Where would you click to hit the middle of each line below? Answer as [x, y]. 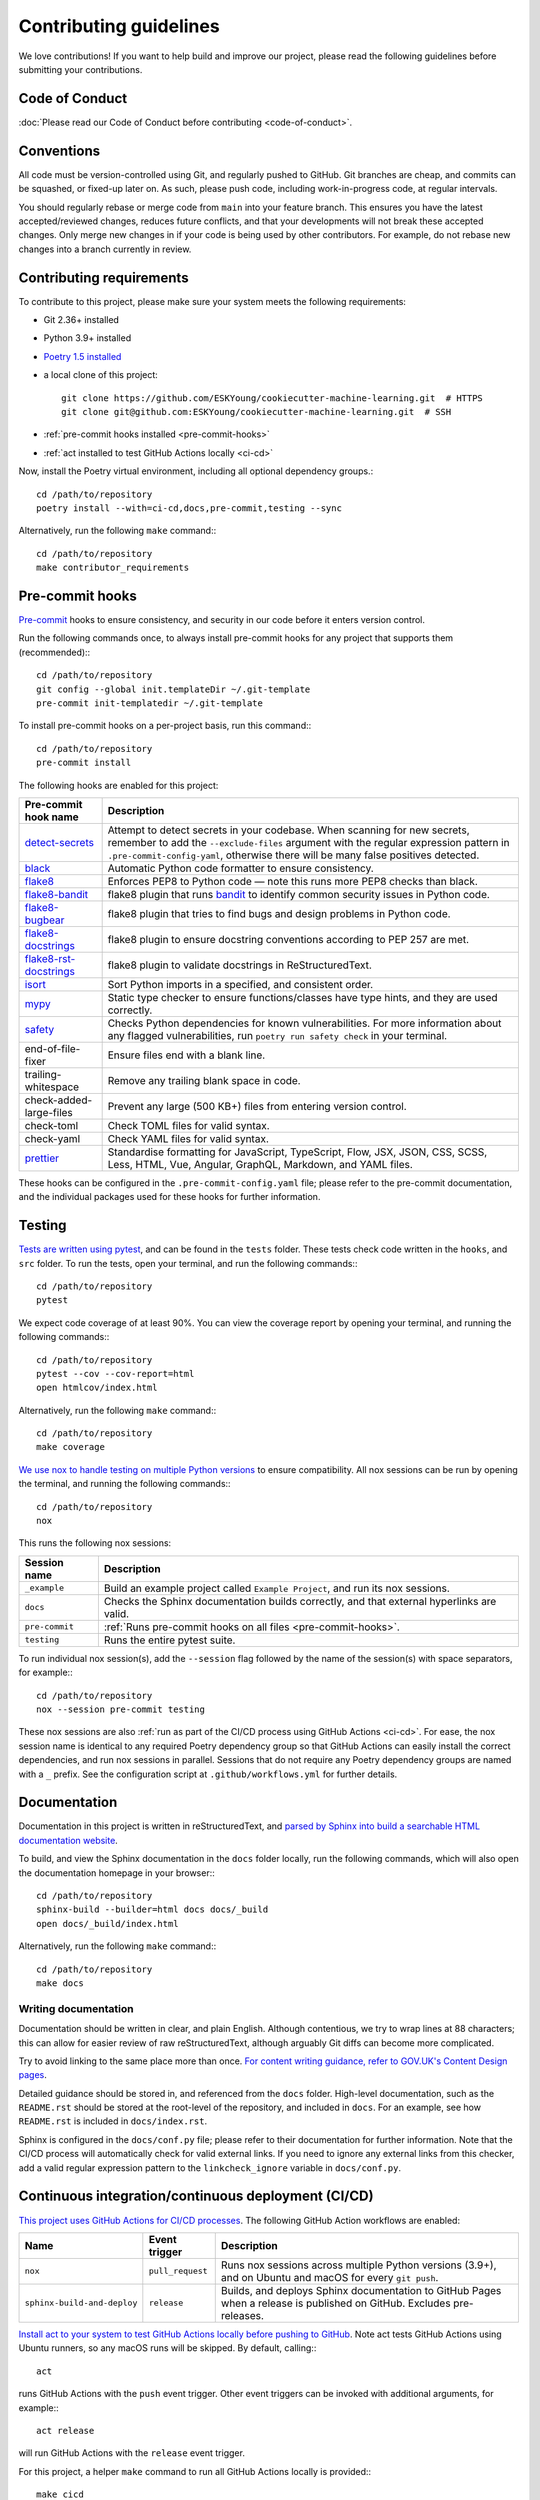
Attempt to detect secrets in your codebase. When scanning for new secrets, [288, 830]
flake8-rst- [50, 958]
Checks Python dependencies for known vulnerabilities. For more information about [304, 1023]
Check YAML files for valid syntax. [188, 1138]
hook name [51, 817]
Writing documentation [76, 2008]
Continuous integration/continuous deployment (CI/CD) [196, 2196]
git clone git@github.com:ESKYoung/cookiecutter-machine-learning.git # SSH [256, 411]
